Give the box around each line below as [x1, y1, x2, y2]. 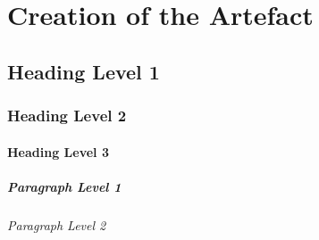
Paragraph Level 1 [7, 177, 122, 195]
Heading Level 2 [7, 104, 127, 127]
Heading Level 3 [7, 142, 109, 161]
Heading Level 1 [7, 57, 160, 85]
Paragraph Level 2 [7, 215, 106, 234]
